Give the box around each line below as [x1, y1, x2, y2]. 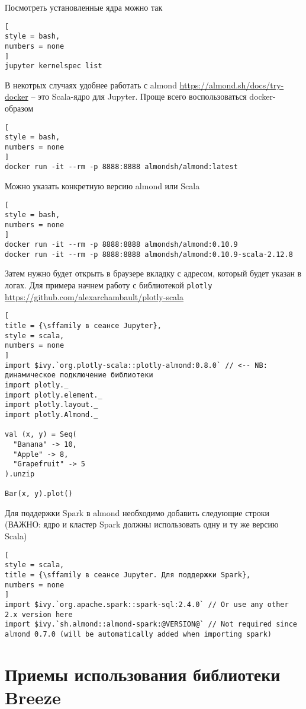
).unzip [5, 469, 35, 478]
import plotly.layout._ [5, 400, 98, 409]
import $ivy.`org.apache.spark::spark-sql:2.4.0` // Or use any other [5, 600, 289, 609]
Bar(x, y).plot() [5, 489, 73, 498]
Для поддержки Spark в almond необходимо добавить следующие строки [5, 506, 269, 519]
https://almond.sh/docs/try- [179, 78, 284, 91]
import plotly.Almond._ [5, 410, 98, 419]
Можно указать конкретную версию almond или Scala [5, 179, 200, 192]
